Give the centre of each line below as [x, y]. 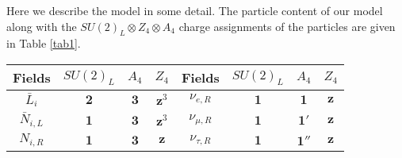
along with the [42, 26]
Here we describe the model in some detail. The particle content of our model [195, 10]
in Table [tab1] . [44, 43]
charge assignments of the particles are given [287, 26]
